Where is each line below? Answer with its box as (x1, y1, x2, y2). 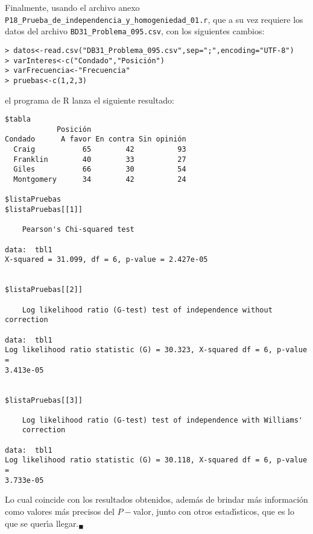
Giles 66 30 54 (13, 165, 186, 174)
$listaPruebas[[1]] (5, 205, 83, 214)
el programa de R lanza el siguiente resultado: (5, 93, 174, 106)
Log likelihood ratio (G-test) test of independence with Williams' (22, 415, 303, 424)
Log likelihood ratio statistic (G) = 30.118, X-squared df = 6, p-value (5, 456, 308, 465)
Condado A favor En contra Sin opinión (5, 135, 186, 144)
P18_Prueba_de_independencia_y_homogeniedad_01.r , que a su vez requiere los (5, 13, 303, 25)
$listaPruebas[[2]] (5, 285, 83, 294)
